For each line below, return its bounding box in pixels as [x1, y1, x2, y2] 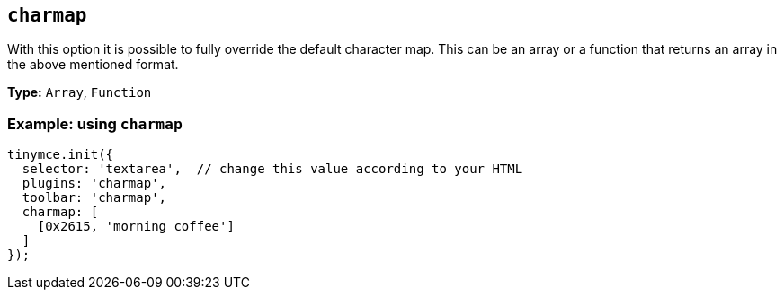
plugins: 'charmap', [22, 176, 167, 191]
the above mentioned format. [7, 57, 179, 73]
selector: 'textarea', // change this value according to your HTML [22, 162, 523, 177]
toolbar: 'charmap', [22, 190, 167, 205]
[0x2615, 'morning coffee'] [37, 219, 235, 234]
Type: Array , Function [7, 84, 152, 100]
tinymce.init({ [7, 147, 114, 162]
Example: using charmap [7, 114, 183, 133]
